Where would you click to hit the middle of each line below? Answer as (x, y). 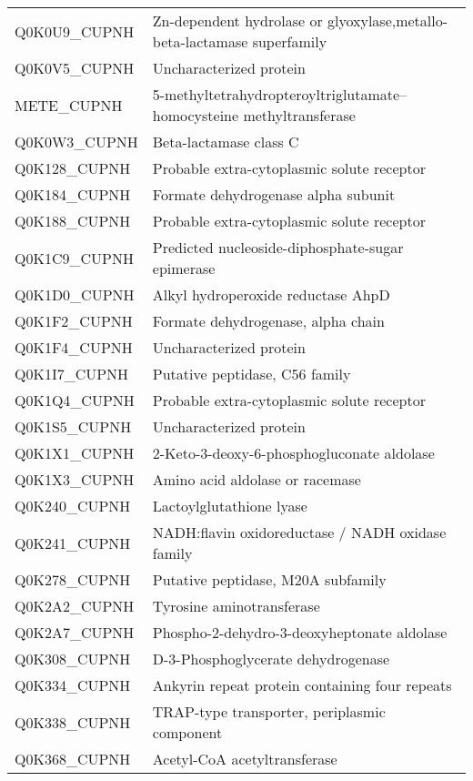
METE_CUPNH (69, 105)
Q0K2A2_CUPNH (75, 606)
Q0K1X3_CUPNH (75, 479)
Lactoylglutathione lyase (230, 506)
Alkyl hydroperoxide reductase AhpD (271, 294)
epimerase (184, 268)
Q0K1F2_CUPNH (74, 321)
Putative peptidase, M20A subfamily (269, 579)
